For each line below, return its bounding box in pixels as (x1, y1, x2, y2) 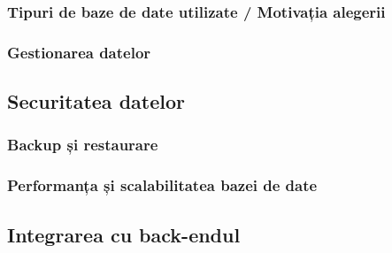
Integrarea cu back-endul (7, 220, 241, 248)
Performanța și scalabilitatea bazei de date (7, 174, 318, 196)
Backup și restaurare (7, 134, 158, 156)
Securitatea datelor (7, 88, 185, 115)
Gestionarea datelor (7, 41, 151, 63)
